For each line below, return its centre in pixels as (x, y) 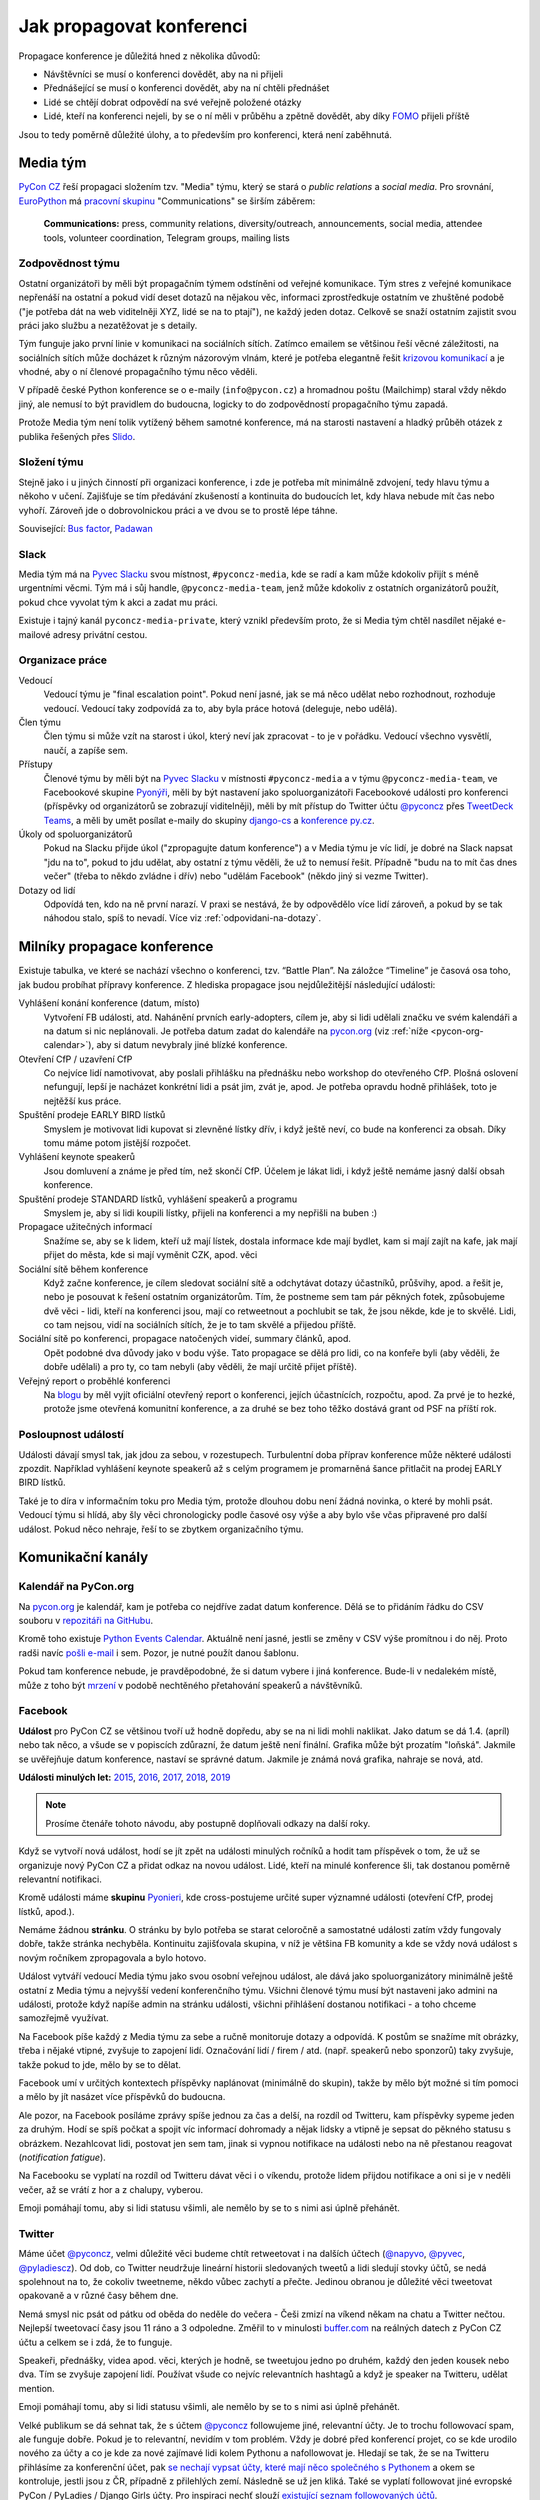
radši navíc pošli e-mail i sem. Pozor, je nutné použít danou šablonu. (158, 1652)
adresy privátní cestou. (100, 634)
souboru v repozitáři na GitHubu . (86, 1621)
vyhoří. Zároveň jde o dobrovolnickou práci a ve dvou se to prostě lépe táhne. (178, 510)
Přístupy (36, 764)
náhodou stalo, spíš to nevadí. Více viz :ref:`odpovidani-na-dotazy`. (182, 918)
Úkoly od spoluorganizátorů (75, 834)
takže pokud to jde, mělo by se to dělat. (100, 2064)
